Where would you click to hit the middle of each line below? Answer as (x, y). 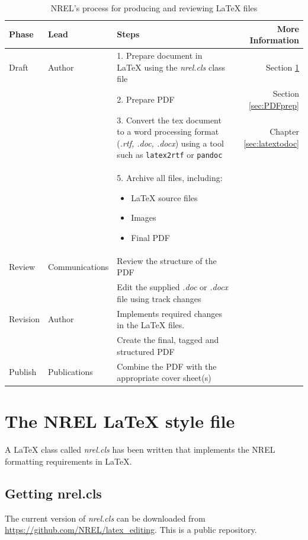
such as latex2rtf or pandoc (170, 155)
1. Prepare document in (160, 55)
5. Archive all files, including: (170, 178)
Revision (24, 319)
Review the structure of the (167, 260)
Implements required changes (169, 313)
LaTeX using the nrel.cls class (171, 67)
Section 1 (283, 67)
